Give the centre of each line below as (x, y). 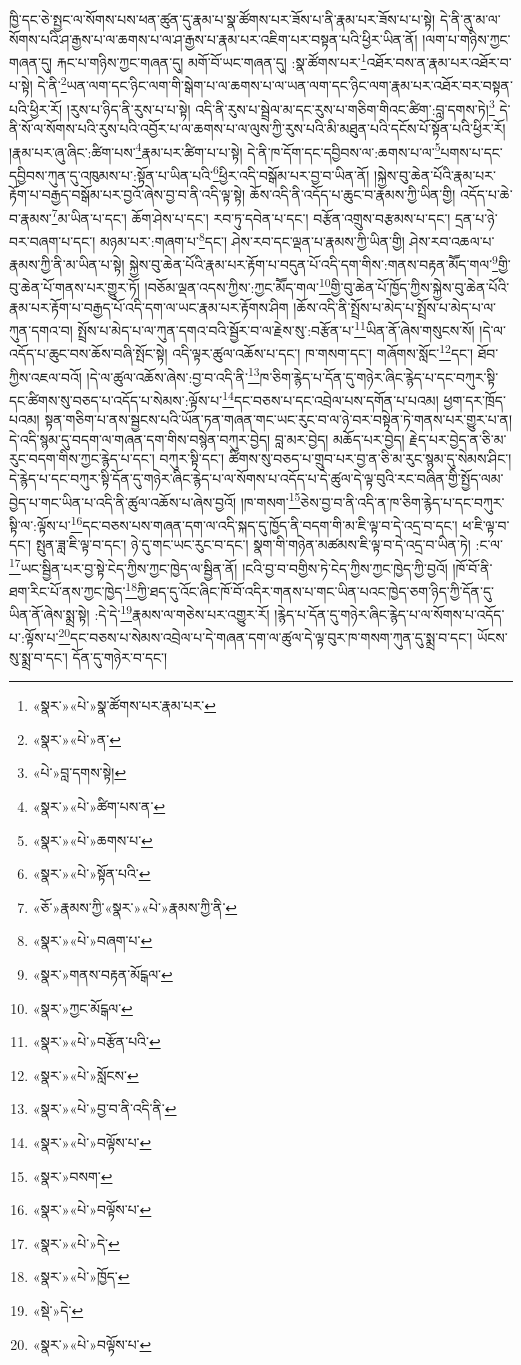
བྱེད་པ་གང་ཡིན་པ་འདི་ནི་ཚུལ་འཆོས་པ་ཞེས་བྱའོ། (123, 501)
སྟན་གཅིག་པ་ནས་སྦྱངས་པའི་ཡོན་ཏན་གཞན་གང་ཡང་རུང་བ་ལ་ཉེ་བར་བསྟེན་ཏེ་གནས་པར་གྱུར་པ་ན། (278, 419)
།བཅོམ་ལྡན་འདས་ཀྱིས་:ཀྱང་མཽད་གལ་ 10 (237, 286)
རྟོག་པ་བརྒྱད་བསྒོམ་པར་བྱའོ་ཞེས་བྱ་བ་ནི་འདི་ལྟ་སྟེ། (127, 194)
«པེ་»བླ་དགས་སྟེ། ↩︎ (79, 772)
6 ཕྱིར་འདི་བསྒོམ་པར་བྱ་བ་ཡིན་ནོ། (291, 173)
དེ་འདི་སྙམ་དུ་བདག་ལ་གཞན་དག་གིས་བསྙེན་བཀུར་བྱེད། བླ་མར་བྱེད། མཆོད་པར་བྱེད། (207, 438)
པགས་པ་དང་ (471, 151)
